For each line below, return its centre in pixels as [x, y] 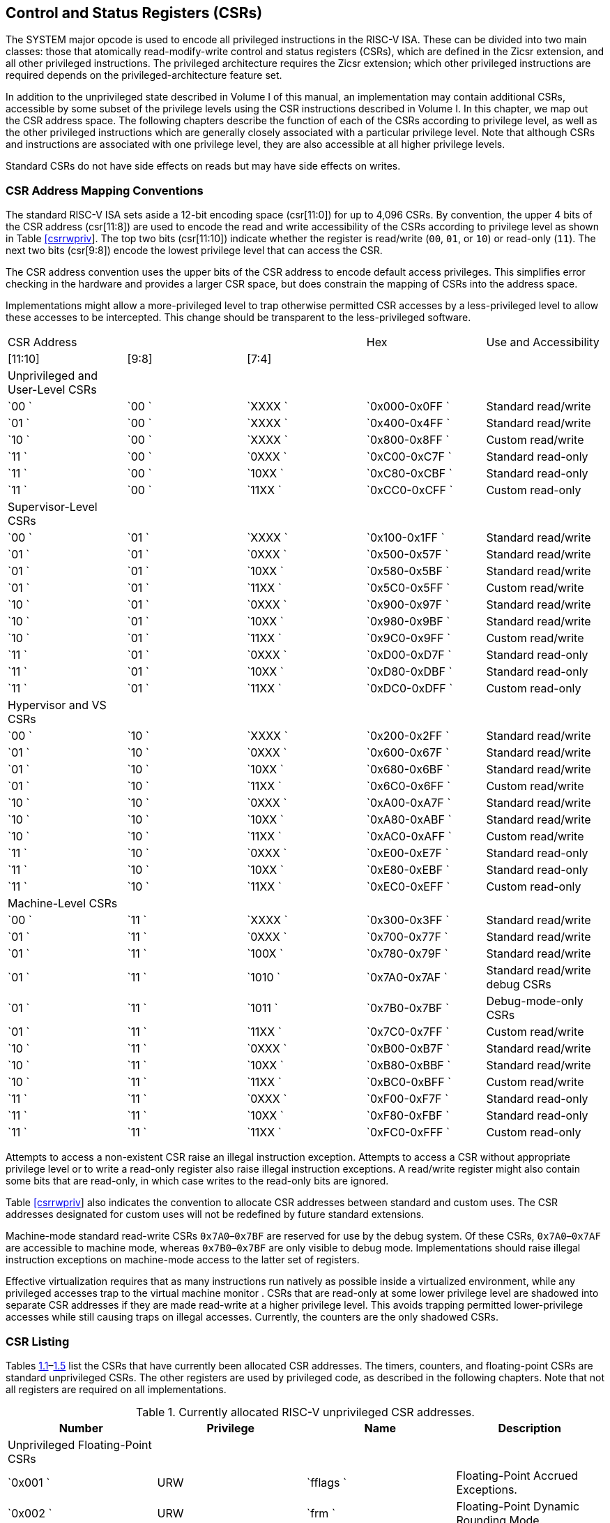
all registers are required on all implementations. [116, 1389]
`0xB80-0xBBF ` [409, 1065]
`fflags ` [327, 1482]
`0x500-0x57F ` [407, 555]
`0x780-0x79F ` [407, 954]
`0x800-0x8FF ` [408, 440]
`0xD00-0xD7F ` [409, 655]
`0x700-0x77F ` [407, 937]
